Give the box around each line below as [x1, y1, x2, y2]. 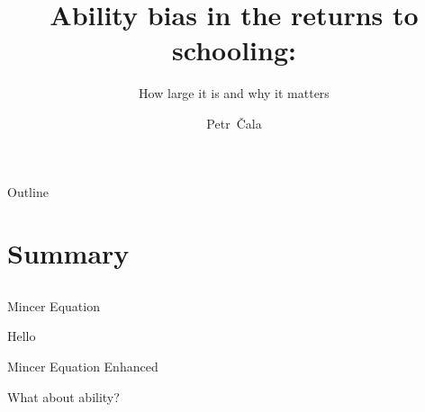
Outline [7, 182, 49, 201]
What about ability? [7, 387, 120, 406]
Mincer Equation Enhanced [7, 357, 158, 376]
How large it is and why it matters [139, 84, 330, 103]
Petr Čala [206, 113, 262, 132]
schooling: [172, 31, 296, 68]
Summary [7, 235, 130, 272]
